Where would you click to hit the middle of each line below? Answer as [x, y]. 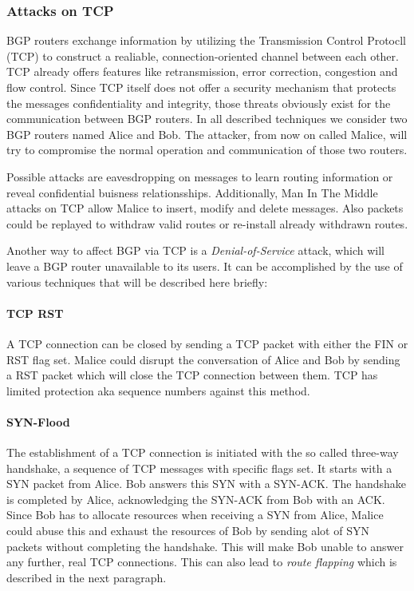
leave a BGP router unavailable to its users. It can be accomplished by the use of [205, 266]
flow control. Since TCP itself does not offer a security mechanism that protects [201, 87]
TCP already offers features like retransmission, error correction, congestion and [202, 71]
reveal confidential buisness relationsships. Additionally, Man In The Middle [192, 192]
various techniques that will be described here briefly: [137, 282]
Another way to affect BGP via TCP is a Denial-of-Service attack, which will [195, 250]
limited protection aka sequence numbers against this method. [158, 390]
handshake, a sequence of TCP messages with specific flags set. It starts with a [199, 468]
